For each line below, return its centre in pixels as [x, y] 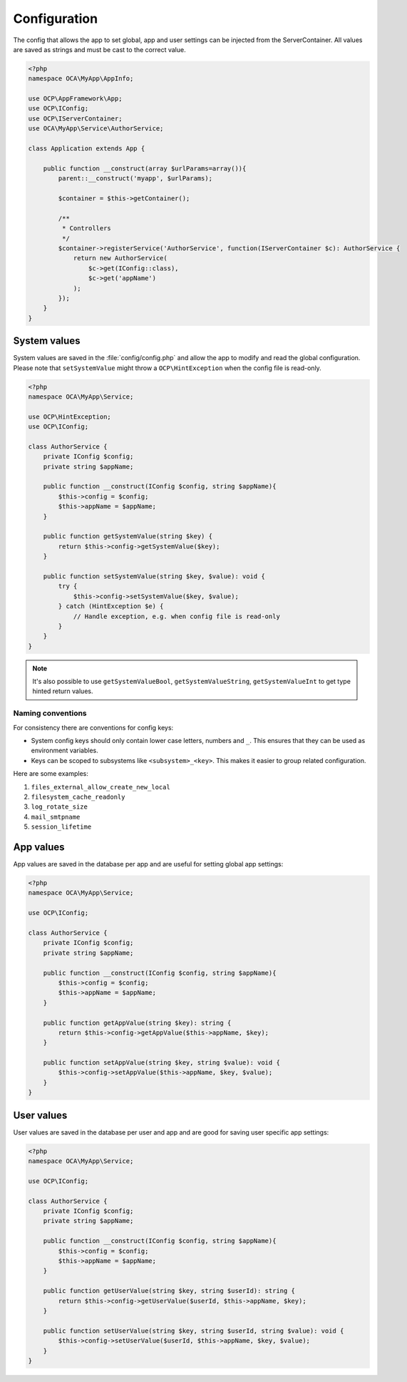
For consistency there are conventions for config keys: [93, 727]
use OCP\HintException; [70, 416]
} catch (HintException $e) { [111, 606]
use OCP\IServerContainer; [75, 118]
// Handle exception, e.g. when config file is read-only [177, 616]
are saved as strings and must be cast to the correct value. [99, 49]
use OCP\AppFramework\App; [75, 99]
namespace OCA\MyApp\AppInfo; [81, 79]
